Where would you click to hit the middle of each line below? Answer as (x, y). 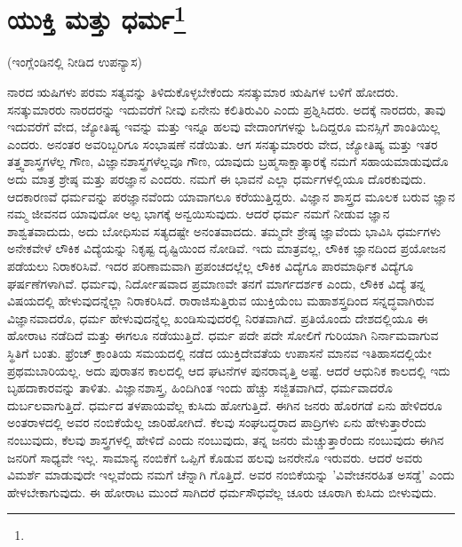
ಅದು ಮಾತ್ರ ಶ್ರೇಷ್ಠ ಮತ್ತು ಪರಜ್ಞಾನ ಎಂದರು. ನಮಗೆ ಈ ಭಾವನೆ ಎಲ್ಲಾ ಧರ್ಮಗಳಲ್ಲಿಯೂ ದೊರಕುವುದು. (217, 179)
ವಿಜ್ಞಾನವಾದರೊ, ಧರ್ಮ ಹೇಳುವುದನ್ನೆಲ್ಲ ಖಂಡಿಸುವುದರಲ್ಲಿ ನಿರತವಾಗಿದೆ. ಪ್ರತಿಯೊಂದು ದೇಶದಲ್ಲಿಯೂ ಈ (218, 317)
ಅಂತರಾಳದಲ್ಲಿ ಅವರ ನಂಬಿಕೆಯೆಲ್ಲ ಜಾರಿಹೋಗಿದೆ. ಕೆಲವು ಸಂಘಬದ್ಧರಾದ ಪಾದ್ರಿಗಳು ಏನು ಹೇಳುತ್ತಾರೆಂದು (217, 422)
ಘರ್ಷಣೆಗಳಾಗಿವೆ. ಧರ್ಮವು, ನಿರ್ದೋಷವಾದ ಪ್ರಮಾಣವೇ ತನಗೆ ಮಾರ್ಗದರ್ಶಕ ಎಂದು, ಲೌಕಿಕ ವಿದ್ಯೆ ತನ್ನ (216, 283)
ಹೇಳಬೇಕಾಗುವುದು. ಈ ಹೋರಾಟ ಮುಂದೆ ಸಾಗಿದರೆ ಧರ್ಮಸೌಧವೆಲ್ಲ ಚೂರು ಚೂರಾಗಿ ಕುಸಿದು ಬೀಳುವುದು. (222, 492)
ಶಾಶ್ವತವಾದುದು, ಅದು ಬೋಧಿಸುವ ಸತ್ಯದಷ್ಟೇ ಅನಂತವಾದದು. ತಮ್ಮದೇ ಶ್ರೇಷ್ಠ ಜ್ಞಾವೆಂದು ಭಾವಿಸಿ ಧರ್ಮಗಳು (224, 230)
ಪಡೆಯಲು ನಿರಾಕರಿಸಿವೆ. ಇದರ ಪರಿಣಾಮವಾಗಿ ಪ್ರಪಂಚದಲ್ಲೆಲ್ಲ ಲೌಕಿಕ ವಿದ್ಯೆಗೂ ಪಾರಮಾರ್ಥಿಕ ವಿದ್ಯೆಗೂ (211, 265)
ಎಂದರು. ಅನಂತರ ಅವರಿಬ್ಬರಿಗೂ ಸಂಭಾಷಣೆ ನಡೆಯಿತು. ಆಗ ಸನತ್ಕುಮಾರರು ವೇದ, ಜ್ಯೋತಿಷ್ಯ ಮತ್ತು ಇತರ (223, 143)
